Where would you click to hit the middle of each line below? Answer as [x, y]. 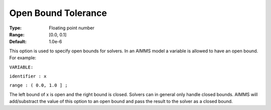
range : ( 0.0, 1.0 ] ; [38, 85]
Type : [16, 28]
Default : [18, 42]
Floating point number [72, 28]
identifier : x [28, 76]
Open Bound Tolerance [58, 13]
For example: [23, 58]
